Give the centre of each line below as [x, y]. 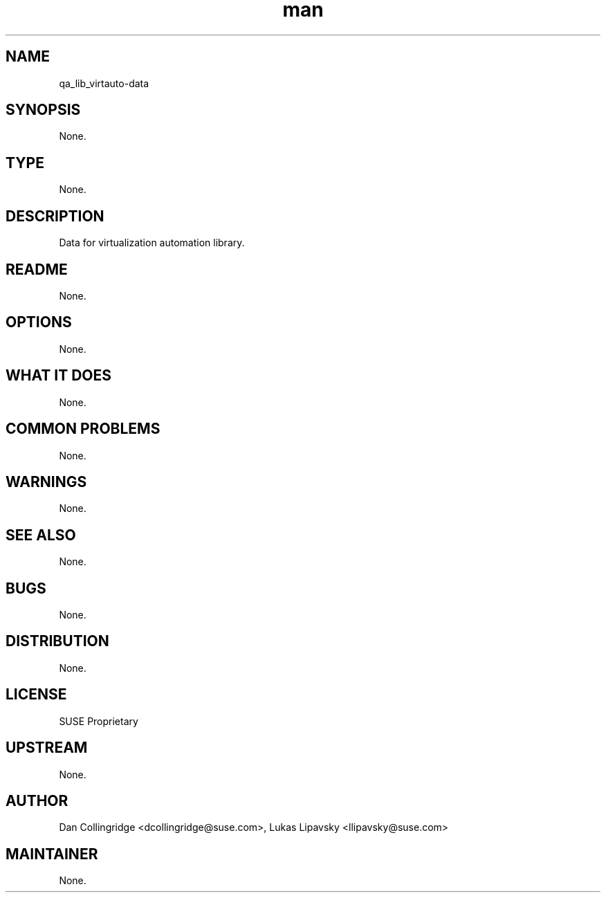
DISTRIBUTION [57, 641]
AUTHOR [37, 800]
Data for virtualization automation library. [152, 243]
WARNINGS [46, 482]
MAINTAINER [52, 854]
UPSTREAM [47, 748]
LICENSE [36, 695]
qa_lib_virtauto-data [104, 83]
